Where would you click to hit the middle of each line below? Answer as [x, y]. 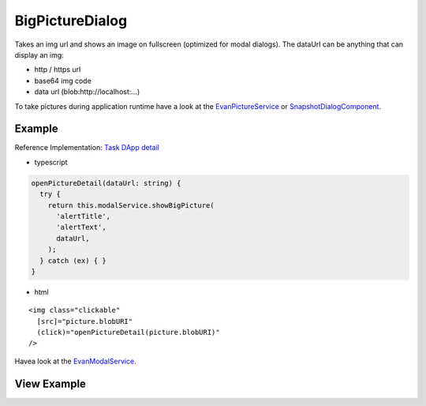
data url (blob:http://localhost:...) [87, 92]
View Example [50, 383]
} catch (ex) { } [73, 260]
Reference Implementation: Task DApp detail [87, 148]
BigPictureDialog [71, 21]
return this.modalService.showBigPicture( [131, 205]
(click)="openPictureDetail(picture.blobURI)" [128, 333]
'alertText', [81, 227]
